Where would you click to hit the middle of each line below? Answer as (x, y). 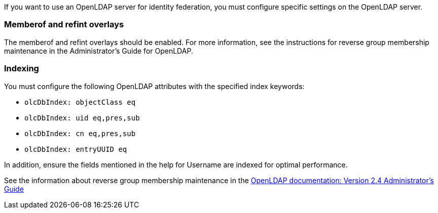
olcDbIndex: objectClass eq (80, 102)
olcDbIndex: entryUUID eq (76, 149)
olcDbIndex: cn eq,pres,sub (80, 133)
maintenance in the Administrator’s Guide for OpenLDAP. (99, 51)
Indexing (22, 69)
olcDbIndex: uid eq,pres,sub (82, 118)
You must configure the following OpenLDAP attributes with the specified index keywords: (154, 86)
